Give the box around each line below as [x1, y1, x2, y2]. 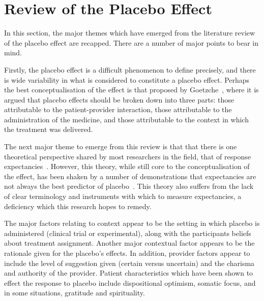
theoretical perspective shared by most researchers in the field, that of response [4, 151, 251, 161]
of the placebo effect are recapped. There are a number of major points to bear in [4, 37, 259, 48]
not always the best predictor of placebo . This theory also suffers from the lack [4, 181, 254, 191]
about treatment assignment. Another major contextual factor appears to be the [4, 238, 255, 248]
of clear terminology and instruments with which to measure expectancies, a [4, 191, 242, 202]
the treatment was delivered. [4, 124, 93, 135]
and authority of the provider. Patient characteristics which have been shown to [4, 267, 253, 278]
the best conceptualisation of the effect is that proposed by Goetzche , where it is [4, 84, 259, 95]
